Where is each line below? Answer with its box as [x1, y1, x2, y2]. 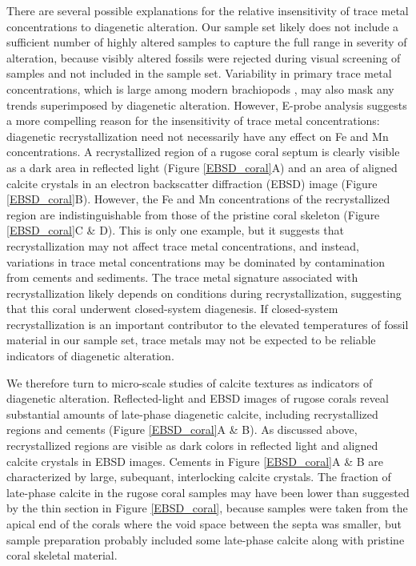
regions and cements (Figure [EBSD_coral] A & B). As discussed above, [6, 421, 358, 438]
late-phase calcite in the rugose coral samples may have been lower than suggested [6, 484, 410, 500]
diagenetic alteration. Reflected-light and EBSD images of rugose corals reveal [6, 390, 389, 407]
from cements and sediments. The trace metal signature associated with [6, 269, 358, 286]
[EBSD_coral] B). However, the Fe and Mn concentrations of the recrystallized [6, 191, 390, 207]
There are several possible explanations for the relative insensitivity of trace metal [6, 2, 409, 18]
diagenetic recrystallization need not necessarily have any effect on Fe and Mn [6, 127, 389, 144]
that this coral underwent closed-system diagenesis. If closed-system [6, 300, 338, 317]
